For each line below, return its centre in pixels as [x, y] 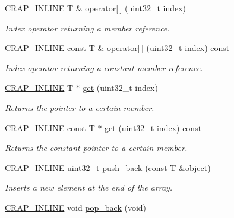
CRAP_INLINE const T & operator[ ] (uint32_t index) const [117, 48]
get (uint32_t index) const [153, 127]
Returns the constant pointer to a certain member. [96, 148]
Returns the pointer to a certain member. [80, 107]
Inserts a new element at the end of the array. [89, 187]
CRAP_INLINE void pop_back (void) [76, 207]
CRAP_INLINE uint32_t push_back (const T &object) [108, 167]
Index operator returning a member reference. [87, 28]
